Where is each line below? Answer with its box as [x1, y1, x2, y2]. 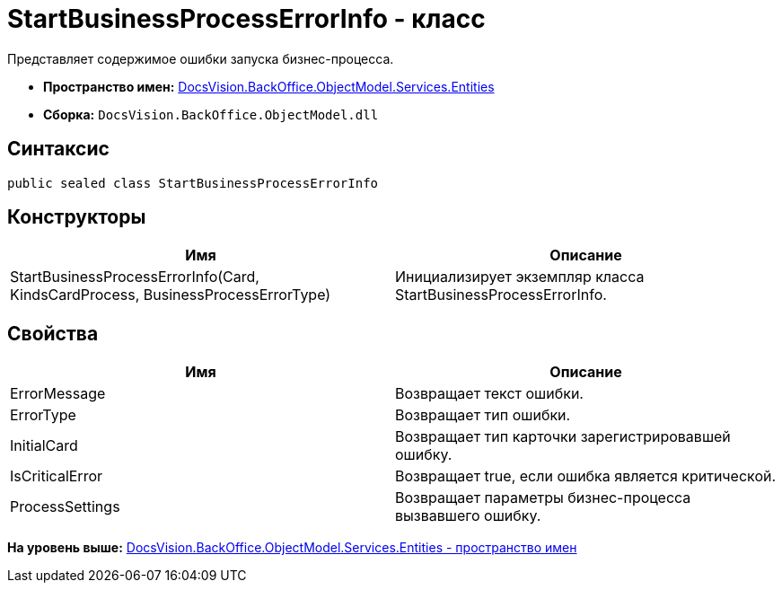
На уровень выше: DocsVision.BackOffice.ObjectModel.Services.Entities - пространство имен [7, 540, 577, 556]
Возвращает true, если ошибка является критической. [395, 467, 777, 486]
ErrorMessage [10, 384, 106, 403]
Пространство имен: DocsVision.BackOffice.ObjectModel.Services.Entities [43, 78, 495, 94]
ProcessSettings [10, 498, 120, 516]
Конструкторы [7, 206, 146, 229]
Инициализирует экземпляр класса [395, 268, 645, 286]
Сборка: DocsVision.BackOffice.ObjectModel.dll [43, 106, 379, 122]
